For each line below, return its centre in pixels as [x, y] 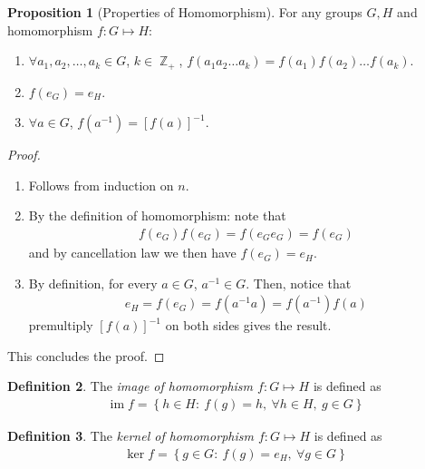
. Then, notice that [299, 283]
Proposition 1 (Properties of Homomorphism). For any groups [185, 12]
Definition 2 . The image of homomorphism [130, 386]
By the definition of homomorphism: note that [157, 215]
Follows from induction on [101, 185]
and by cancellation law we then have [132, 253]
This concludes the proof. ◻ [86, 355]
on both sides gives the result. [248, 325]
